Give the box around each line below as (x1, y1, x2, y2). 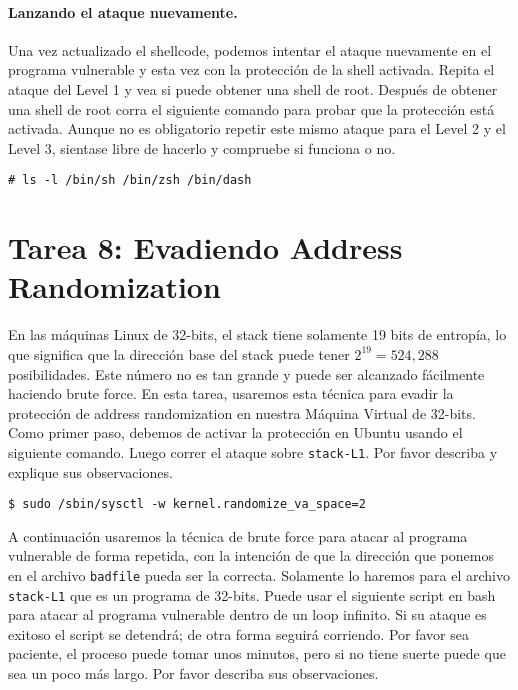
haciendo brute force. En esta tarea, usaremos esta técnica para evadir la (8, 383, 454, 404)
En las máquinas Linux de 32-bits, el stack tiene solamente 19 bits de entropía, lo (8, 324, 507, 345)
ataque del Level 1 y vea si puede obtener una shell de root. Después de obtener (8, 78, 498, 99)
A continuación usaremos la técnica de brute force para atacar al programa (8, 525, 468, 546)
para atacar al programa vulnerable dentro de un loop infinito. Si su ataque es (8, 604, 487, 625)
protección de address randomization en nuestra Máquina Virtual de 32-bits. (8, 402, 476, 423)
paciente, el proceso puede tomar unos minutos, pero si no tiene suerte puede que (8, 643, 506, 664)
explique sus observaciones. (8, 461, 173, 482)
